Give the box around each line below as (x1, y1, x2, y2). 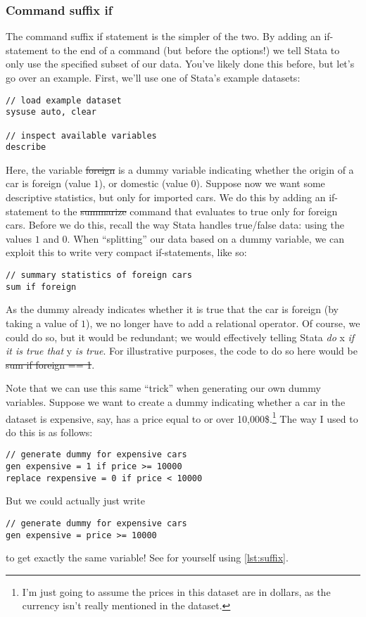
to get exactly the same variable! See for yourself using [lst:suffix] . (6, 550, 289, 565)
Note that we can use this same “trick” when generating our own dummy (6, 381, 321, 395)
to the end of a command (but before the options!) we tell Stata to (51, 42, 340, 57)
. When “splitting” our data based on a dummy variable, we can (67, 231, 344, 246)
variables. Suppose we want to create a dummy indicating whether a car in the (6, 394, 346, 409)
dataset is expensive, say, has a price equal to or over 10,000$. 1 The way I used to (6, 409, 358, 426)
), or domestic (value (99, 176, 188, 191)
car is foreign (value (6, 176, 91, 191)
